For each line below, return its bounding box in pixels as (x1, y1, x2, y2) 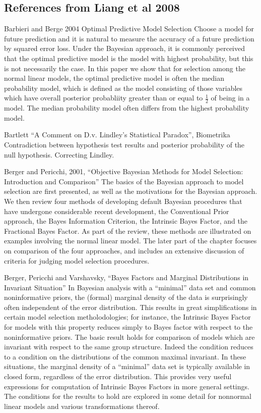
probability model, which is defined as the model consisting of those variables (4, 82, 243, 93)
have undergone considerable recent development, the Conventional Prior (4, 205, 229, 216)
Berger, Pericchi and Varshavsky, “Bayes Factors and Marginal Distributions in (4, 272, 249, 283)
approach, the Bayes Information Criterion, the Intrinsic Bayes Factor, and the (4, 216, 247, 226)
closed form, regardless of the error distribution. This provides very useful (4, 371, 232, 382)
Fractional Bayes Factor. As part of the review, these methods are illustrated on (4, 225, 251, 236)
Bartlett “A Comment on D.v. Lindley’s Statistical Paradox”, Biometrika (4, 129, 230, 140)
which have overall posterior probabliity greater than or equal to (4, 92, 203, 103)
